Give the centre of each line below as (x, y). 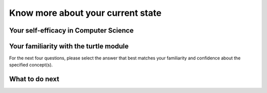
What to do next (34, 79)
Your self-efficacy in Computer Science (71, 30)
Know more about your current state (85, 13)
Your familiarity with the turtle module (69, 46)
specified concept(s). (31, 65)
